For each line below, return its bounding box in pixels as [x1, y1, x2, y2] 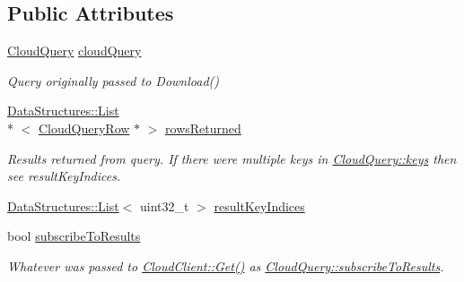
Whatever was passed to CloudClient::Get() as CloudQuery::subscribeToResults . [7, 256, 444, 275]
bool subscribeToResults [7, 226, 141, 245]
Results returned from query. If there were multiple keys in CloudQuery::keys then [7, 149, 457, 167]
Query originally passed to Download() [7, 71, 220, 90]
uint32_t [140, 196, 189, 215]
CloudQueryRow [39, 118, 130, 137]
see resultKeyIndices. [7, 167, 121, 185]
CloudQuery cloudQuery [7, 41, 142, 60]
